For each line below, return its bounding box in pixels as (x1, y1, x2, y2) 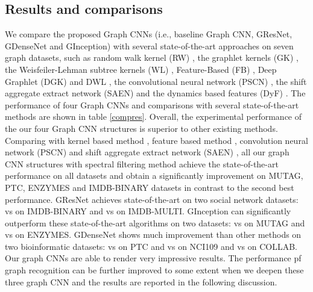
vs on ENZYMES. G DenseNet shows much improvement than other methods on (5, 228, 302, 241)
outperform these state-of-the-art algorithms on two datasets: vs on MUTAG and (5, 216, 305, 229)
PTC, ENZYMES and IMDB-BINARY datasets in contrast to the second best (5, 181, 294, 193)
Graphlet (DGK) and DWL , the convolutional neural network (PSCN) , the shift (5, 75, 307, 87)
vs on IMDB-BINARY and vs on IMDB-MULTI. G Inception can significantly (5, 205, 291, 217)
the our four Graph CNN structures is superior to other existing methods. (5, 122, 278, 134)
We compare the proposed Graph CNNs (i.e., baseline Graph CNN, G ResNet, (5, 28, 292, 40)
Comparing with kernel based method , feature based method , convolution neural (5, 134, 308, 146)
